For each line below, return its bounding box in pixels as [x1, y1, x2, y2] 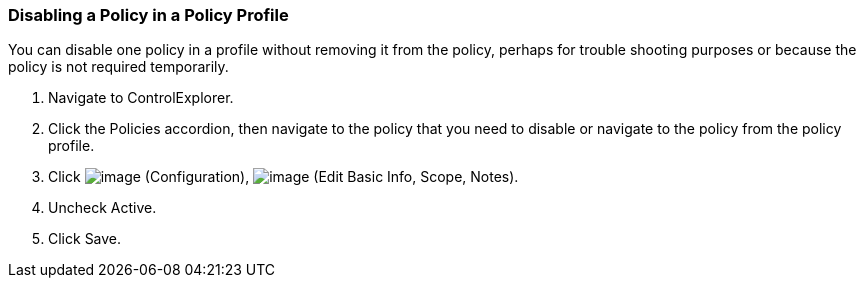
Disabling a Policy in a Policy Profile [8, 5, 289, 25]
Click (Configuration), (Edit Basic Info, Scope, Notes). [48, 168, 519, 186]
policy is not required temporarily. [8, 58, 229, 76]
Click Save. [48, 230, 122, 248]
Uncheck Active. [48, 199, 157, 217]
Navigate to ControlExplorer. [48, 89, 234, 107]
